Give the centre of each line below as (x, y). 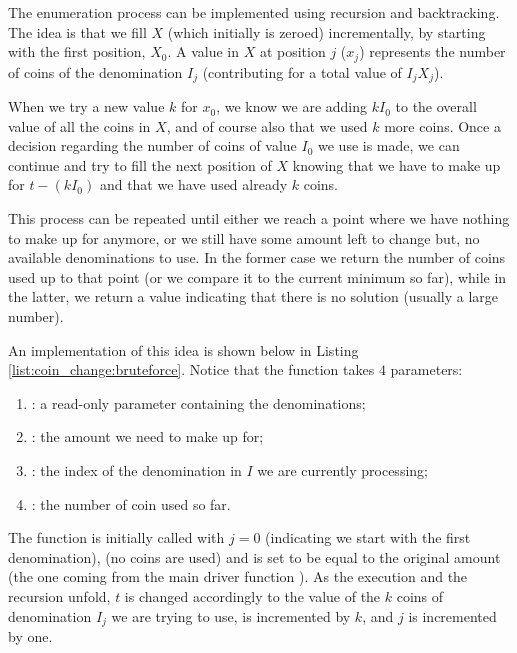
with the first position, (77, 51)
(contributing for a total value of (302, 71)
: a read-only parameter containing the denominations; (198, 402)
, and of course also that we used (267, 125)
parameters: (426, 369)
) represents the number (432, 51)
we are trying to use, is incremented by (231, 615)
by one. (30, 636)
